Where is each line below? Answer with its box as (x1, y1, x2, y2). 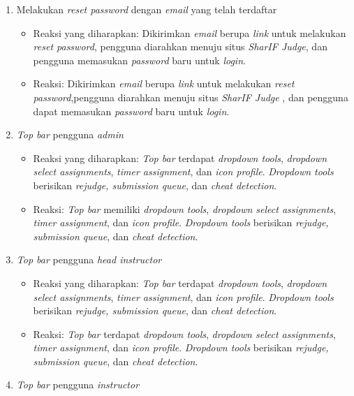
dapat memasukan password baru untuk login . (33, 103, 230, 118)
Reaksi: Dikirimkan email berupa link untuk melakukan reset (33, 76, 295, 91)
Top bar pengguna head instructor (16, 252, 162, 267)
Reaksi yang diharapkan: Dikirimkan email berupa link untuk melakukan (33, 25, 346, 40)
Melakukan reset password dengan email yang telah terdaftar (16, 2, 277, 16)
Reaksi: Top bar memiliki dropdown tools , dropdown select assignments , (33, 201, 337, 216)
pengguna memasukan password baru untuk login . (33, 52, 246, 67)
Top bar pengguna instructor (16, 377, 140, 392)
